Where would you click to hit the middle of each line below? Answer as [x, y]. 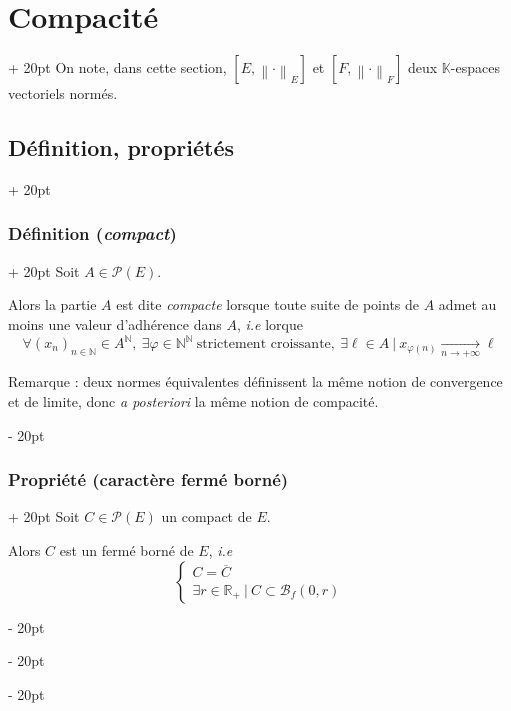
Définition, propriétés [121, 147]
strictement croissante [263, 344]
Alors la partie [52, 304]
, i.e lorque [269, 323]
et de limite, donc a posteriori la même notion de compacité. [193, 401]
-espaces [475, 67]
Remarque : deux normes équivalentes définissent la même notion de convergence [255, 381]
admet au [467, 304]
